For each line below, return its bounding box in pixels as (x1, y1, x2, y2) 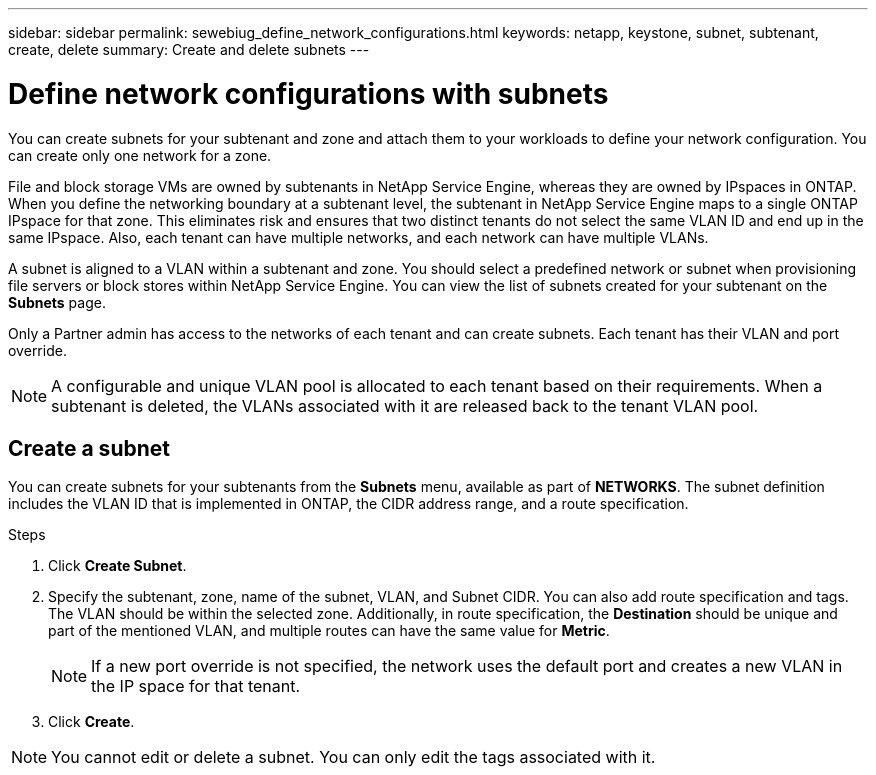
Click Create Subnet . (48, 557, 187, 575)
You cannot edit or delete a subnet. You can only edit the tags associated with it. (51, 747, 656, 768)
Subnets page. (8, 293, 106, 311)
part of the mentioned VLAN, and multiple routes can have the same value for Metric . (48, 622, 610, 640)
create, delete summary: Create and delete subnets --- (8, 41, 370, 58)
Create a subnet (8, 435, 170, 461)
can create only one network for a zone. (8, 146, 272, 164)
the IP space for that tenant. (91, 676, 301, 697)
